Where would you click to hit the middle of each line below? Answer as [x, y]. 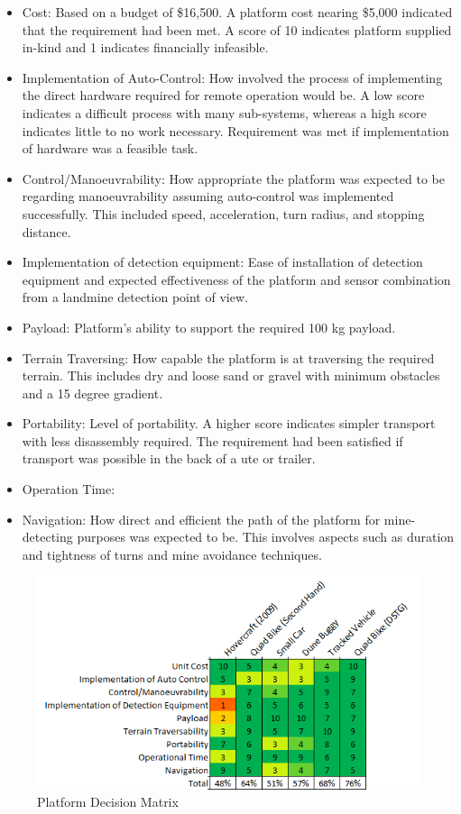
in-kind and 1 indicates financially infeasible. [145, 47]
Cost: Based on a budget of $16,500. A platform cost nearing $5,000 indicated [237, 12]
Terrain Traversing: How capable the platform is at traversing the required [228, 357]
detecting [47, 537]
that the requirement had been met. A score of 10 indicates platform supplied [237, 29]
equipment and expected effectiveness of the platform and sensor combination [236, 279]
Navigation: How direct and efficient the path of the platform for [201, 519]
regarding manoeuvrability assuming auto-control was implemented [208, 196]
